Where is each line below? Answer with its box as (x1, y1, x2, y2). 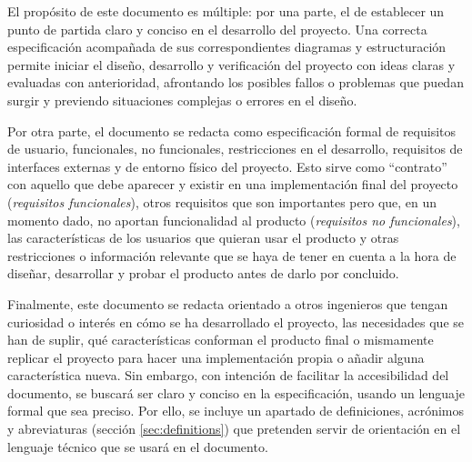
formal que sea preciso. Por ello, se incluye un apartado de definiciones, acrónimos (7, 401, 465, 420)
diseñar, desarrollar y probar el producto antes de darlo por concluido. (7, 264, 399, 283)
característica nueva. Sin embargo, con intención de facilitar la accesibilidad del (7, 366, 449, 385)
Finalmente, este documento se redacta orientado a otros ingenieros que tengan (7, 294, 448, 313)
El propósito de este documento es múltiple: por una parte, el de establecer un (7, 2, 445, 20)
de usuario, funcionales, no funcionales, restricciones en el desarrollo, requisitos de (7, 139, 463, 158)
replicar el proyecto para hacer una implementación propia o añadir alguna (7, 347, 425, 367)
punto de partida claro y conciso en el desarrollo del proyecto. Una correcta (7, 19, 427, 38)
